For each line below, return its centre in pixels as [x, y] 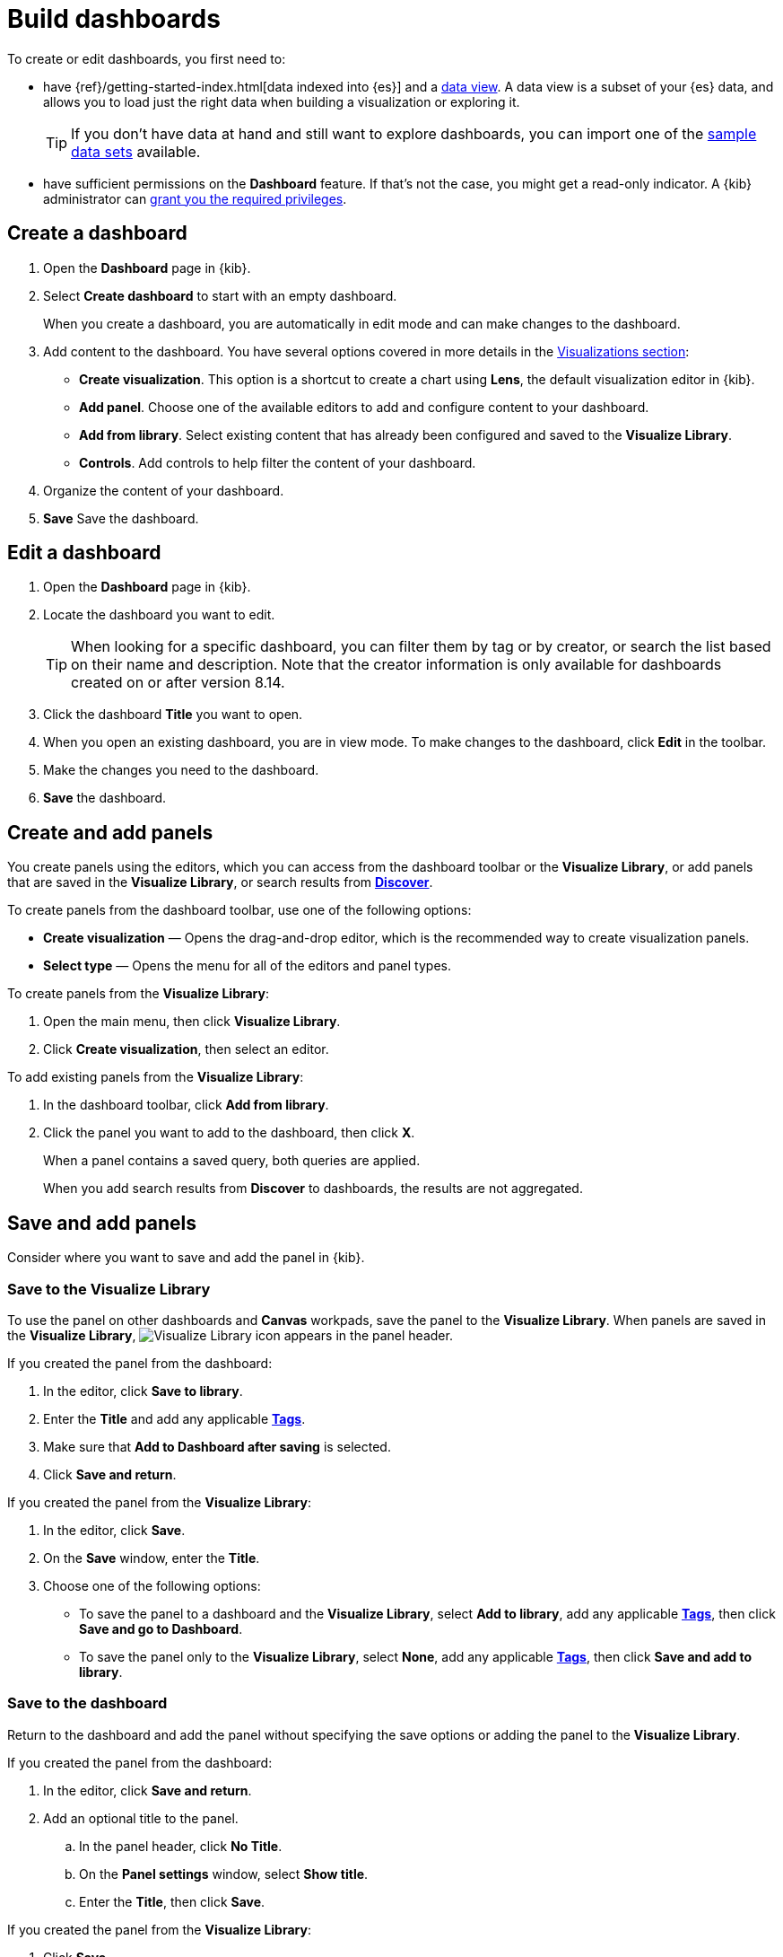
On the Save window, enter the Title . [152, 1558]
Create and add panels [110, 832]
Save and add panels [102, 1223]
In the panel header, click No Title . [181, 1846]
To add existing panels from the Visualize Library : [156, 1077]
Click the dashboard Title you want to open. [173, 715]
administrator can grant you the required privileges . [195, 198]
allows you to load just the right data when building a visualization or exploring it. [282, 101]
